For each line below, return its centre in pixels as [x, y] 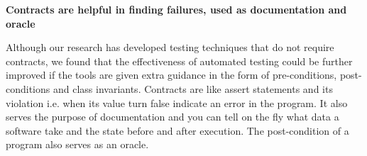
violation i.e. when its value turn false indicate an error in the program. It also [177, 102]
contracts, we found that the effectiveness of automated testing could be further [179, 61]
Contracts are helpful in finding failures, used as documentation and [176, 9]
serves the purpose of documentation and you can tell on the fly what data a [172, 117]
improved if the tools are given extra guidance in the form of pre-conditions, [171, 75]
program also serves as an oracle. [77, 144]
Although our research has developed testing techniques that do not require [170, 47]
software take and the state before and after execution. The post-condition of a [177, 130]
